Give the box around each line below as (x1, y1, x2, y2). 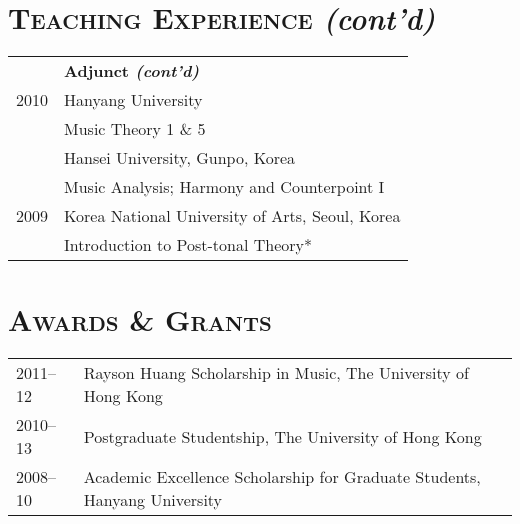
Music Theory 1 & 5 (64, 117, 206, 141)
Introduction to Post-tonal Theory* (64, 233, 313, 257)
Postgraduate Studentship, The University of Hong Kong (83, 424, 482, 448)
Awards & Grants (8, 299, 272, 340)
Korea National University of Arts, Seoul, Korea (64, 204, 401, 228)
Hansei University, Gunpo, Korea (64, 146, 296, 170)
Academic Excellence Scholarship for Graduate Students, (83, 465, 481, 489)
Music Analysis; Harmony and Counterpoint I (64, 175, 385, 199)
